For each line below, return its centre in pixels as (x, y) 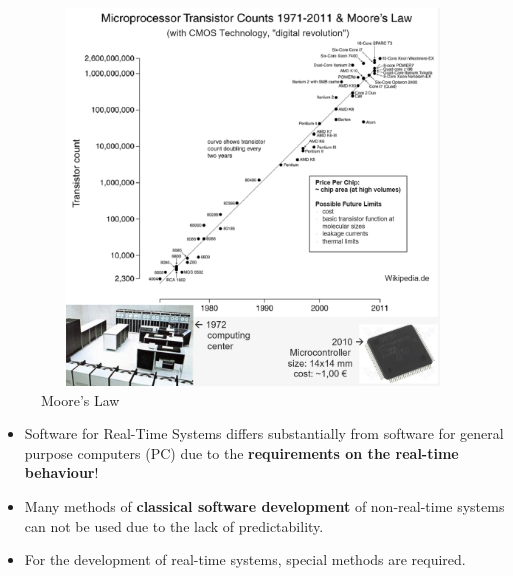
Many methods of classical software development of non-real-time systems (264, 505)
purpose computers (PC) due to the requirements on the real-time (241, 452)
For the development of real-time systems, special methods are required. (245, 559)
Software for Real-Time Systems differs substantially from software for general (264, 433)
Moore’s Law (80, 399)
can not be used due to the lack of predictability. (174, 525)
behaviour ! (61, 472)
